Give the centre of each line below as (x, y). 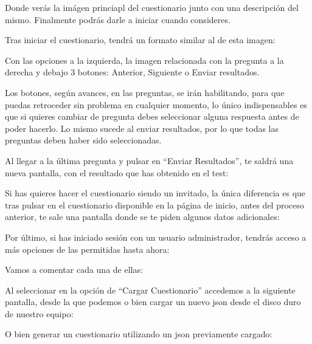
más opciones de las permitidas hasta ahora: (87, 249)
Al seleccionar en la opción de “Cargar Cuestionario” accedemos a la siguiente (150, 290)
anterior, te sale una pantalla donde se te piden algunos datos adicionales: (142, 217)
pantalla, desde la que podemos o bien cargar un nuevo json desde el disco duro (153, 302)
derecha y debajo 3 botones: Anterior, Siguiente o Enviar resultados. (132, 72)
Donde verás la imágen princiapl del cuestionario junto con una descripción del (152, 7)
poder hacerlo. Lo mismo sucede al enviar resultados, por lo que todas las (142, 128)
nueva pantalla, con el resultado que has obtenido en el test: (117, 172)
